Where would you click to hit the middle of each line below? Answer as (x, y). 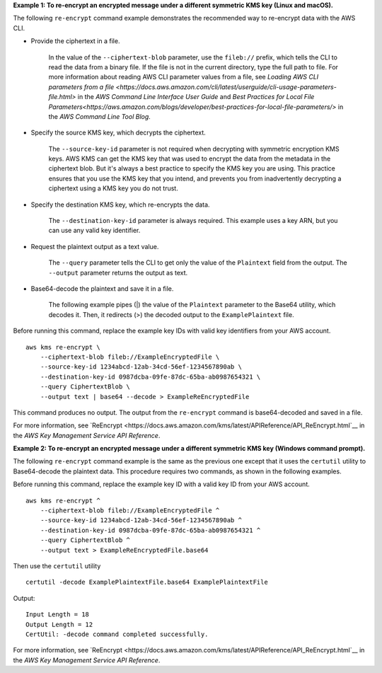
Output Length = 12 (59, 624)
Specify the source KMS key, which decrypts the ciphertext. (118, 133)
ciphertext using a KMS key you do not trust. (113, 188)
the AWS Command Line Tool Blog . (100, 116)
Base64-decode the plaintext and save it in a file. (102, 288)
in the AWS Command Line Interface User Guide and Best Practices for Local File (196, 97)
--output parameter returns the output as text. (118, 272)
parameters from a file (81, 87)
